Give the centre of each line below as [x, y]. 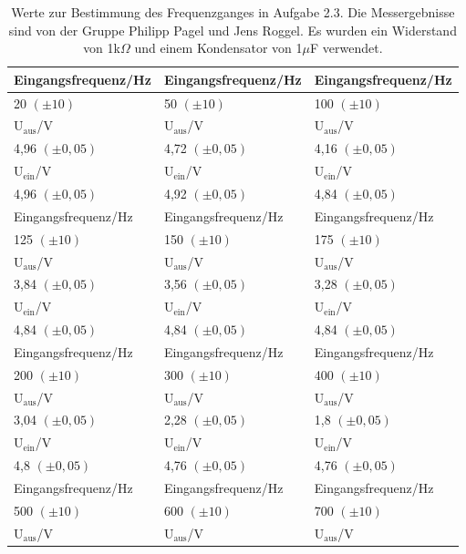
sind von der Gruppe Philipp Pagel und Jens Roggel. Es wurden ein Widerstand [233, 30]
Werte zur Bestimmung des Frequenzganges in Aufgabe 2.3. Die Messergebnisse [233, 12]
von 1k [102, 48]
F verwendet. [346, 48]
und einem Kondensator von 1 [218, 48]
